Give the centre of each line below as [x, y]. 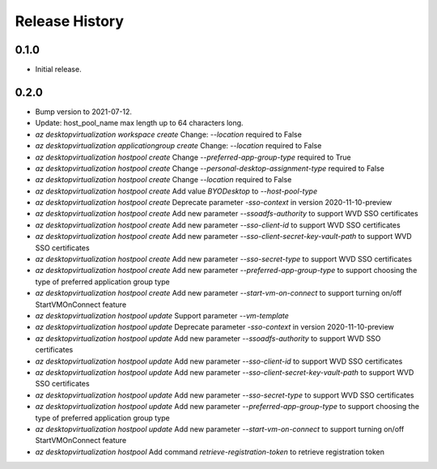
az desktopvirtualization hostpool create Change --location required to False [163, 180]
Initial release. [58, 70]
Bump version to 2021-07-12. [84, 111]
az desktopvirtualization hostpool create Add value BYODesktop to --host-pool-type [176, 191]
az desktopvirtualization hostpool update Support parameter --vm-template [162, 316]
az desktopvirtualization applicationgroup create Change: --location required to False [178, 146]
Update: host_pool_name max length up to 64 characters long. [139, 123]
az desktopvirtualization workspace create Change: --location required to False [169, 134]
